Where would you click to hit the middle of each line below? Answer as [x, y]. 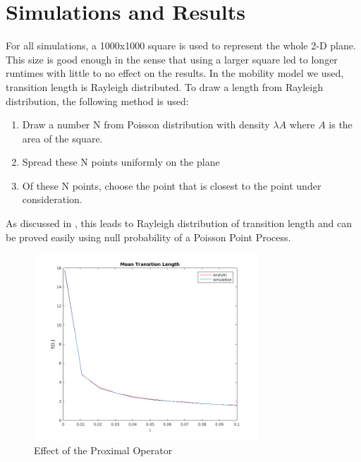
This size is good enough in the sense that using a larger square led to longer [172, 59]
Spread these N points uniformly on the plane [121, 162]
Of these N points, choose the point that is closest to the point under [172, 185]
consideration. [52, 199]
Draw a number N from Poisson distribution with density [146, 124]
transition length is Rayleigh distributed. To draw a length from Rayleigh [164, 86]
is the [341, 124]
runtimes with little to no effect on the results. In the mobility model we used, [175, 73]
